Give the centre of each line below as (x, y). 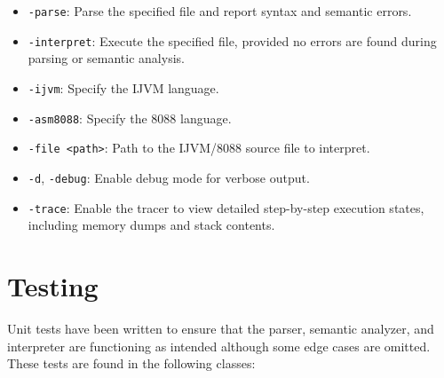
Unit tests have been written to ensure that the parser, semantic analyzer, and (221, 328)
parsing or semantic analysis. (106, 58)
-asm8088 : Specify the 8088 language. (130, 118)
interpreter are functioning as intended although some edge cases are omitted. (219, 346)
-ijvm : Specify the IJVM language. (123, 87)
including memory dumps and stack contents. (151, 225)
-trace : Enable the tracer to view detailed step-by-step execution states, (226, 207)
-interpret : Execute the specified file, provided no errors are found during (232, 40)
